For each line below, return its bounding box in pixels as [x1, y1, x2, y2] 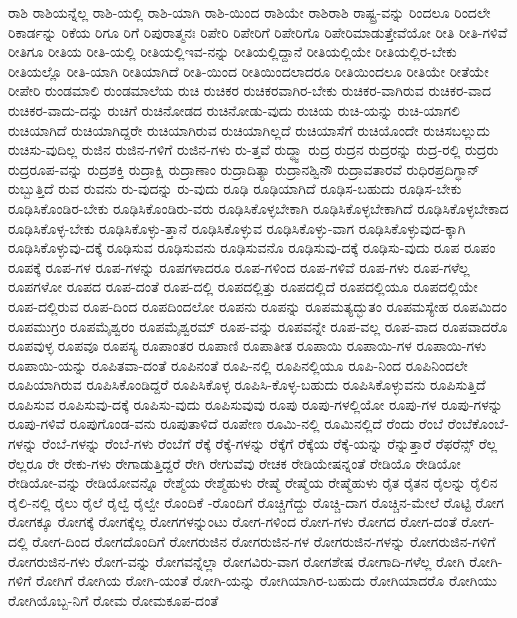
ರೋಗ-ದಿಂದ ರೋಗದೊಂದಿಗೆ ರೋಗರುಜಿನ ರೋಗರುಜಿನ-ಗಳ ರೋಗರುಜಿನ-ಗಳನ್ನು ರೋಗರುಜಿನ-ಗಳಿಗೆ [32, 531, 496, 552]
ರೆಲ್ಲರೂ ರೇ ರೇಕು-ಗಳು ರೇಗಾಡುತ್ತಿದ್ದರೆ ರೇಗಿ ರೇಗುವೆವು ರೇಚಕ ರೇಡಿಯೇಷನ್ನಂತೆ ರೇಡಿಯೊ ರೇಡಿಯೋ [8, 452, 461, 473]
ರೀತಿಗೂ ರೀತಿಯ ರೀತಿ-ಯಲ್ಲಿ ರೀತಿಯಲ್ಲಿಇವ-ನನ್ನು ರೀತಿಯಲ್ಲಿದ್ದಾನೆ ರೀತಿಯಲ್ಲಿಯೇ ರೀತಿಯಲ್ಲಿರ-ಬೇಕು [8, 41, 457, 62]
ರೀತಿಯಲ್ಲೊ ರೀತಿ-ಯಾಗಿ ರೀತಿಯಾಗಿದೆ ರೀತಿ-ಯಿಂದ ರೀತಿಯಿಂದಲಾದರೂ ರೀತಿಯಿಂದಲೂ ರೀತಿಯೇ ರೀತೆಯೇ [8, 60, 489, 81]
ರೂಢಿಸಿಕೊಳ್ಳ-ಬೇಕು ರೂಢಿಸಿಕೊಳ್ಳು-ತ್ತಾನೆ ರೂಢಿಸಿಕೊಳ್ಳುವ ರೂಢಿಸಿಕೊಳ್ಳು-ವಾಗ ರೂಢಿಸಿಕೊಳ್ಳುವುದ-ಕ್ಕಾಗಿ [8, 217, 466, 238]
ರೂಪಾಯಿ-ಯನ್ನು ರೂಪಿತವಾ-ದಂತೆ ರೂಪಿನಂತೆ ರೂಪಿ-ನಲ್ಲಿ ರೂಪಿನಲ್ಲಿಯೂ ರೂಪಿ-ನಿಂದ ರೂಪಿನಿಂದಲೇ [8, 354, 468, 375]
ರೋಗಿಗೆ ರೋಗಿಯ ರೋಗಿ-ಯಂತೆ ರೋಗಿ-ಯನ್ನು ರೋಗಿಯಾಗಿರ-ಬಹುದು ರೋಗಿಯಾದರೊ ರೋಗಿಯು [35, 570, 497, 591]
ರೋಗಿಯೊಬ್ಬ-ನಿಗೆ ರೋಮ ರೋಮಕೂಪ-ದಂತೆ [8, 589, 219, 610]
